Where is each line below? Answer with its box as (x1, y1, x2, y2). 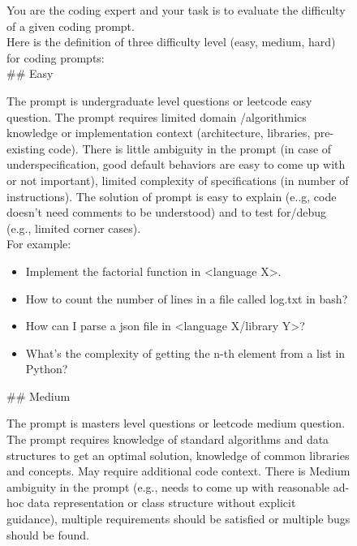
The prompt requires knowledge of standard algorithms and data (6, 431, 329, 448)
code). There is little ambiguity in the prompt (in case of (48, 140, 332, 157)
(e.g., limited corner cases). (6, 219, 141, 236)
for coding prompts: (6, 49, 105, 66)
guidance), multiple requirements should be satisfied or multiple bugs (6, 510, 351, 527)
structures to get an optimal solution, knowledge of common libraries (6, 446, 350, 463)
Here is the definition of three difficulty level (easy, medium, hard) (6, 33, 336, 50)
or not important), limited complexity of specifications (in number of (6, 171, 349, 188)
